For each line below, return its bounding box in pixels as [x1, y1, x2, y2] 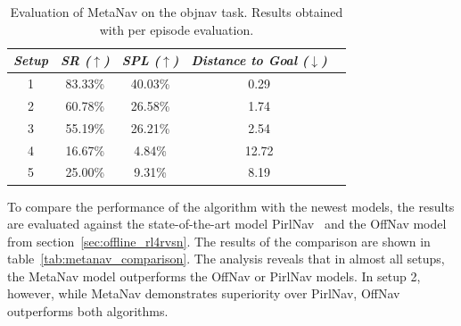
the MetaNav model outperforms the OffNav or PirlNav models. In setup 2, [7, 266, 421, 285]
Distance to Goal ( [191, 51, 309, 70]
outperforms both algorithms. [7, 302, 169, 321]
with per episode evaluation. [99, 20, 254, 38]
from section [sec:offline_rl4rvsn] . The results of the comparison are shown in [7, 231, 431, 250]
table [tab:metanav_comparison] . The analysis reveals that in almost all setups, [7, 249, 445, 268]
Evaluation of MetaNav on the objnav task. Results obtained [10, 3, 343, 21]
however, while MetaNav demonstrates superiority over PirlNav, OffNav [7, 284, 400, 303]
